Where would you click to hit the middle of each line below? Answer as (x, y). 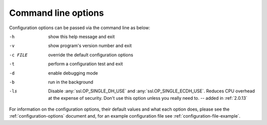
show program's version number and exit (90, 46)
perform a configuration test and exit (86, 64)
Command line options (56, 13)
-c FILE (19, 55)
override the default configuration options (91, 55)
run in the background (71, 82)
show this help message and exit (81, 37)
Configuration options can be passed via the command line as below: (80, 28)
